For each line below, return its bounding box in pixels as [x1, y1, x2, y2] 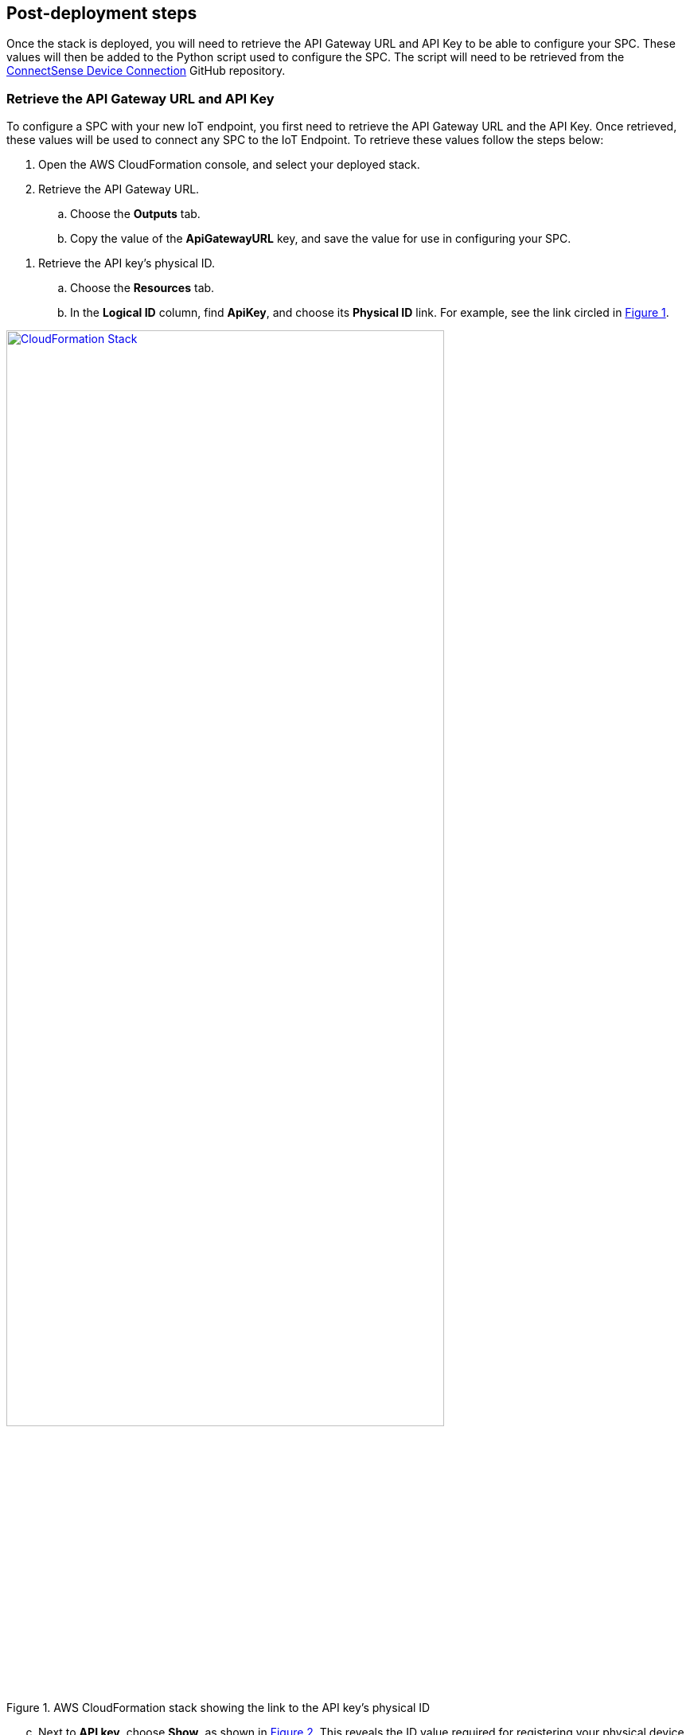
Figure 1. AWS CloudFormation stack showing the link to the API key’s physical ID [6, 1700, 431, 1714]
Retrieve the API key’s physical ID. [38, 256, 216, 271]
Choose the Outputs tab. [70, 207, 201, 221]
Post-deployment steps [6, 3, 197, 23]
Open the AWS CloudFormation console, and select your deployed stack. [38, 158, 420, 172]
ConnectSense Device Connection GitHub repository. [6, 64, 286, 78]
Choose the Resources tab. [70, 281, 215, 295]
